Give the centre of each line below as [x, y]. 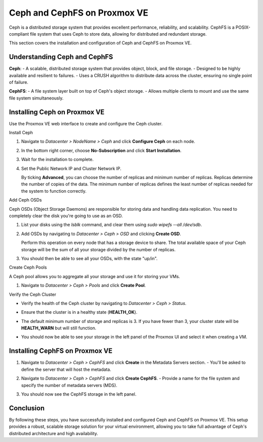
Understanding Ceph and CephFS [61, 57]
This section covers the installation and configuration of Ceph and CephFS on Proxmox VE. [100, 43]
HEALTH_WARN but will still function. [59, 328]
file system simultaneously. [36, 98]
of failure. [19, 82]
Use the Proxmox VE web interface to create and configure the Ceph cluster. [86, 123]
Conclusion [27, 408]
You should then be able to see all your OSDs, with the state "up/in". [89, 258]
